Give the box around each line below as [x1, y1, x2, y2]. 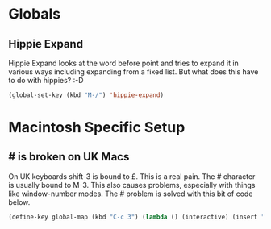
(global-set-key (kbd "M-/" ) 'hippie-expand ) [8, 91, 164, 99]
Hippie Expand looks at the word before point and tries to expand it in [8, 58, 240, 68]
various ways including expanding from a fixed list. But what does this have [8, 67, 259, 77]
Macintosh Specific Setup [8, 119, 186, 137]
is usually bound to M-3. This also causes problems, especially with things [8, 180, 256, 189]
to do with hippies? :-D [8, 76, 84, 85]
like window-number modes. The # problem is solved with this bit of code [8, 189, 253, 198]
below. [8, 197, 31, 206]
